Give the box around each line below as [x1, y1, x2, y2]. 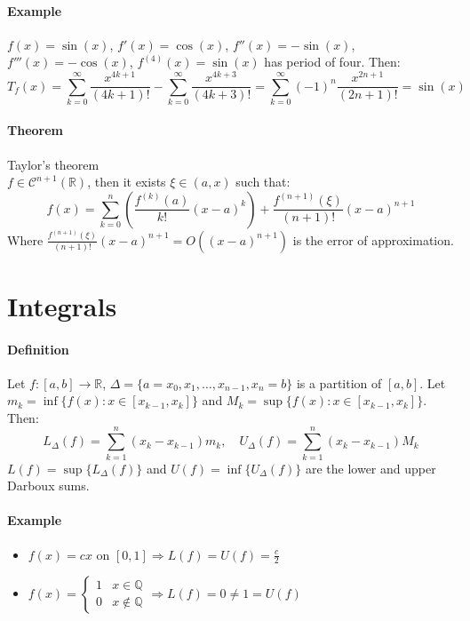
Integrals [7, 287, 117, 323]
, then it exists [87, 172, 166, 191]
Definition [7, 339, 69, 358]
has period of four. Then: [264, 52, 401, 71]
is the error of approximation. [292, 230, 454, 249]
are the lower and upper [305, 458, 436, 477]
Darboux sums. [7, 476, 90, 495]
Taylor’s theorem [7, 155, 100, 173]
